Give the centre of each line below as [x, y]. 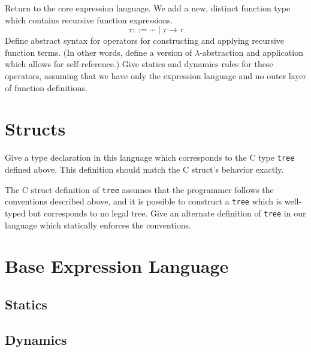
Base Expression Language [117, 266]
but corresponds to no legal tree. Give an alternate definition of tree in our [167, 213]
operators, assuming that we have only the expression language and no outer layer [156, 75]
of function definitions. [46, 87]
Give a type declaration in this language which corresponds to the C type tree [150, 157]
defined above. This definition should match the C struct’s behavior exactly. [144, 169]
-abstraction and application [251, 52]
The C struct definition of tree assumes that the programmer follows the [139, 189]
